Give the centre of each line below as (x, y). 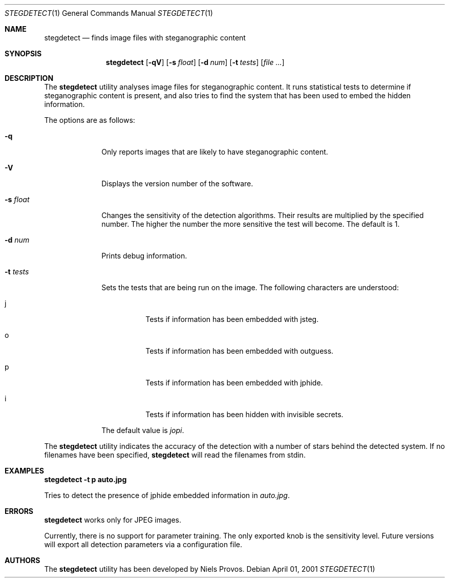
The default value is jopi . (143, 430)
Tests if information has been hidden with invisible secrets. (244, 414)
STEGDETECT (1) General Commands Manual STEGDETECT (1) (109, 13)
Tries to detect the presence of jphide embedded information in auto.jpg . (167, 495)
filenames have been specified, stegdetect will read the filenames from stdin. (175, 455)
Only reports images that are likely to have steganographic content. (215, 152)
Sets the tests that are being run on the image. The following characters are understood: (250, 287)
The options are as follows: (90, 120)
